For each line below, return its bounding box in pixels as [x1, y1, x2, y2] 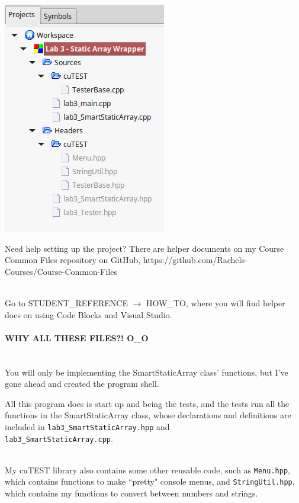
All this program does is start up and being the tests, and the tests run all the [5, 397, 290, 409]
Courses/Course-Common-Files [5, 265, 117, 277]
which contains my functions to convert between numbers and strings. [5, 487, 258, 499]
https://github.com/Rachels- [143, 254, 247, 266]
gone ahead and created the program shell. [5, 377, 159, 390]
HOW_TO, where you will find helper [146, 296, 285, 309]
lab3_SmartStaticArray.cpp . [5, 432, 113, 444]
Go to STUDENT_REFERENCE [5, 296, 128, 309]
